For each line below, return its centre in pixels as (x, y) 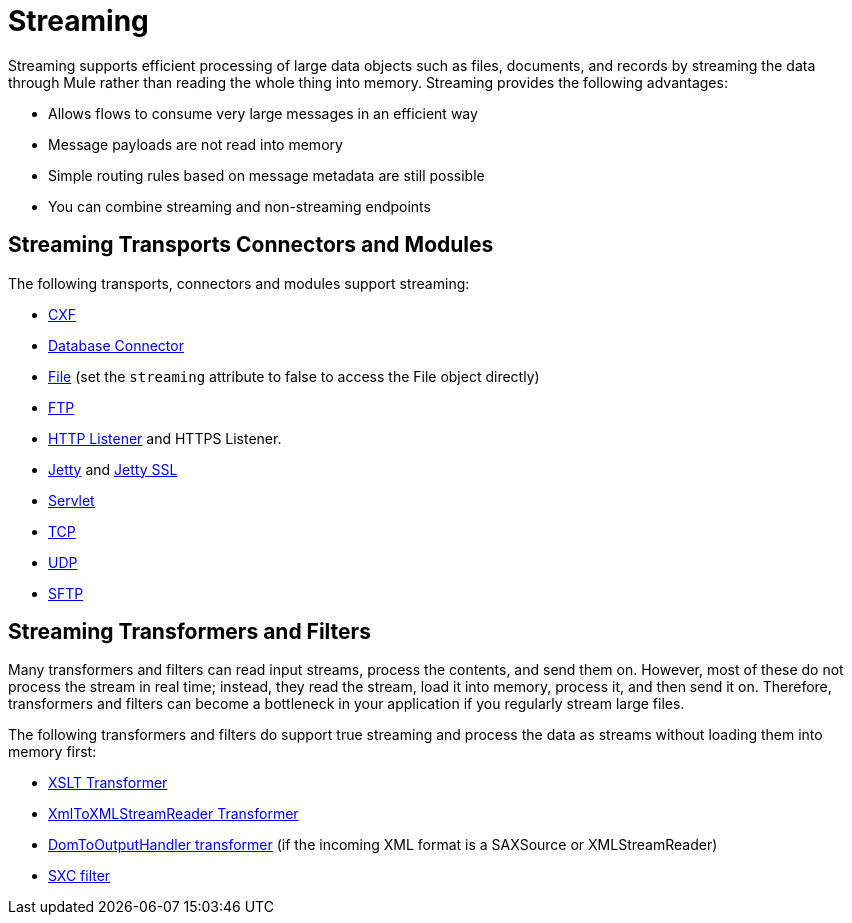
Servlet (71, 500)
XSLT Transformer (108, 783)
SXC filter (79, 876)
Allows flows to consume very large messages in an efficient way (263, 113)
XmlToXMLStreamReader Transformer (173, 814)
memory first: (52, 752)
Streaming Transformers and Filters (189, 632)
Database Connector (116, 345)
